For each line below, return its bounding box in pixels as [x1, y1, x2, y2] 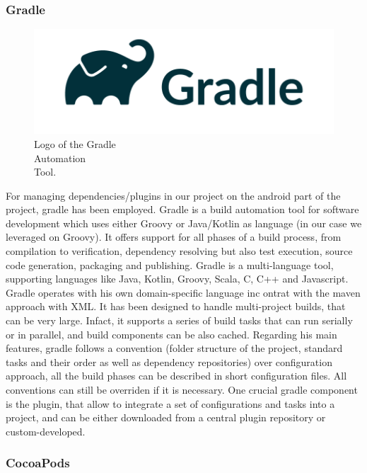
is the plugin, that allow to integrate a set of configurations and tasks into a [6, 396, 335, 411]
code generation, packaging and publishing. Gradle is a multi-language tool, [6, 257, 334, 272]
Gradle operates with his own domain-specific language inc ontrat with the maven [6, 285, 361, 300]
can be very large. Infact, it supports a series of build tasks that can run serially [6, 313, 353, 328]
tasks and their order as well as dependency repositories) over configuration [6, 354, 332, 369]
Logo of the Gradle [34, 136, 116, 151]
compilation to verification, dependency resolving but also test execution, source [6, 244, 353, 258]
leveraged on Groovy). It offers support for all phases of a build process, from [6, 229, 342, 244]
